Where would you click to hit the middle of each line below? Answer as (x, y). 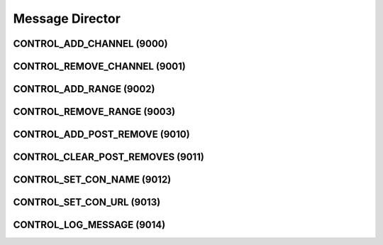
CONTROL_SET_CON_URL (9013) (87, 202)
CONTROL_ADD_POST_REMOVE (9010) (102, 135)
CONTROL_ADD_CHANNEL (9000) (90, 44)
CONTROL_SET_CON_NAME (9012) (92, 180)
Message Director (67, 18)
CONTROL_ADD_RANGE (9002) (84, 89)
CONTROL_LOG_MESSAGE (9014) (89, 225)
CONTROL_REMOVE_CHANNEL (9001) (99, 66)
